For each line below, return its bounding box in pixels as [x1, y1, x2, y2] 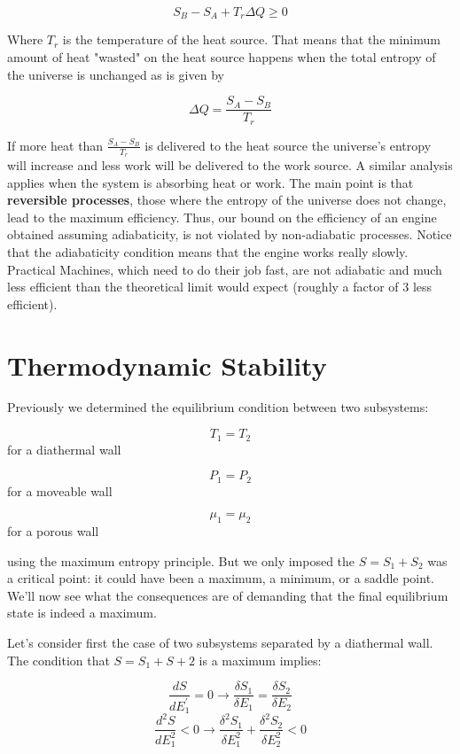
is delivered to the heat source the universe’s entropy [144, 136, 432, 154]
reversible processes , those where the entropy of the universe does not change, [7, 190, 447, 209]
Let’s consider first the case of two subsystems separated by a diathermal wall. [7, 633, 433, 651]
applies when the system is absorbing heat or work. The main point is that [7, 173, 414, 191]
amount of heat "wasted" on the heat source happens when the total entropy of [7, 48, 436, 66]
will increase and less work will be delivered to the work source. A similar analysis [7, 155, 453, 174]
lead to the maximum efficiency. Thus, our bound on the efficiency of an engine [7, 207, 437, 226]
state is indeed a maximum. [7, 603, 157, 622]
